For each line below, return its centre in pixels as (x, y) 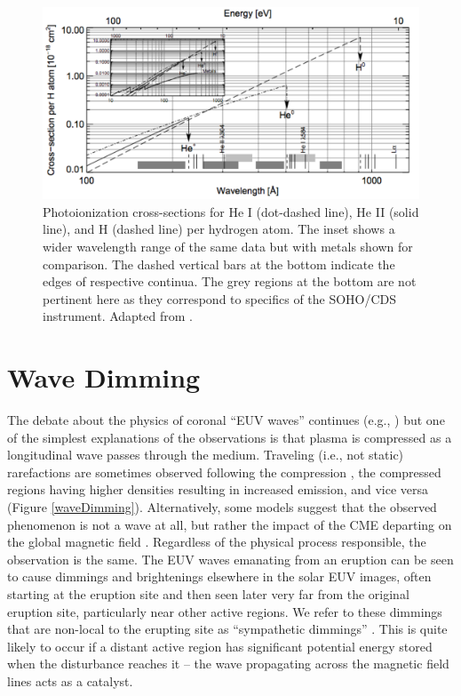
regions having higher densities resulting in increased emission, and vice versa (218, 489)
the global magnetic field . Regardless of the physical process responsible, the (217, 542)
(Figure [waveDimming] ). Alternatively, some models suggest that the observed (222, 506)
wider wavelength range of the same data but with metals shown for (228, 246)
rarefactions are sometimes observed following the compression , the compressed (224, 472)
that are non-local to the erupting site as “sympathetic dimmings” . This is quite (227, 629)
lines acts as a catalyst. (70, 680)
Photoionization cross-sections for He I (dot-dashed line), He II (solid (231, 211)
